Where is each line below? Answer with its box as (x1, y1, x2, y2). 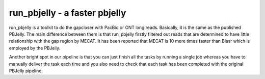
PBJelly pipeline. (9, 68, 43, 74)
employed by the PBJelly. (9, 45, 61, 51)
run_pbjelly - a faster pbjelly (9, 7, 126, 18)
